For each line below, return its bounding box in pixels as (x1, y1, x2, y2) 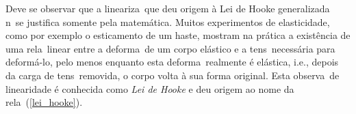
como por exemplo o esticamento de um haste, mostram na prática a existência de (5, 28, 351, 42)
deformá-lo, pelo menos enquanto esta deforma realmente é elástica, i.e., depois (5, 55, 339, 69)
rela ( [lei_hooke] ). (5, 95, 83, 109)
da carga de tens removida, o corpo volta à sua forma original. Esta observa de (5, 68, 340, 82)
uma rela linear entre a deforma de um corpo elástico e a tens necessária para (5, 41, 335, 55)
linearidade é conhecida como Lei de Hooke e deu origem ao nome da (5, 81, 294, 96)
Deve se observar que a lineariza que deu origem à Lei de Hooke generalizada (5, 1, 330, 15)
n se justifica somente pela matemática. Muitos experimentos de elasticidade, (5, 14, 330, 29)
